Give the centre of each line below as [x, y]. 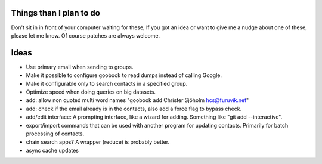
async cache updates [52, 150]
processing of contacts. [55, 134]
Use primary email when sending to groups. [80, 67]
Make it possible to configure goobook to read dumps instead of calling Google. [124, 75]
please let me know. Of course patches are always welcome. [86, 35]
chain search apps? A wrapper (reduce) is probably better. [98, 142]
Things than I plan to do [56, 13]
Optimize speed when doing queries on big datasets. [91, 92]
